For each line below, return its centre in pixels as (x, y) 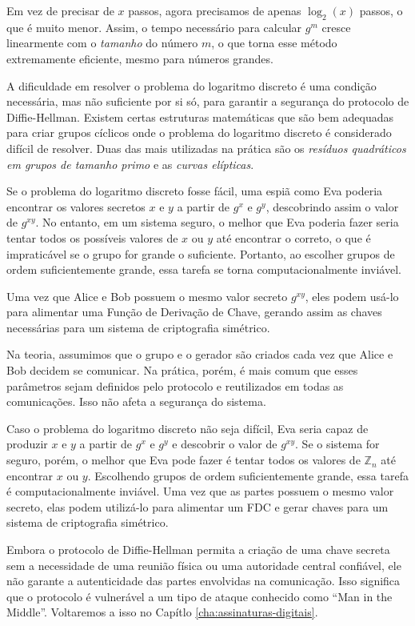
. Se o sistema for (337, 444)
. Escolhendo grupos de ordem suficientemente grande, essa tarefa (248, 475)
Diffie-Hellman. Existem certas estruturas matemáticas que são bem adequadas (200, 116)
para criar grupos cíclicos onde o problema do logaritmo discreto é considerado (199, 132)
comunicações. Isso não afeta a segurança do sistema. (136, 401)
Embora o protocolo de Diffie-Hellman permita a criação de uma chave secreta (198, 550)
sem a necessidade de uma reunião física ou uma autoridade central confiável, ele (204, 565)
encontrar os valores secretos (76, 206)
